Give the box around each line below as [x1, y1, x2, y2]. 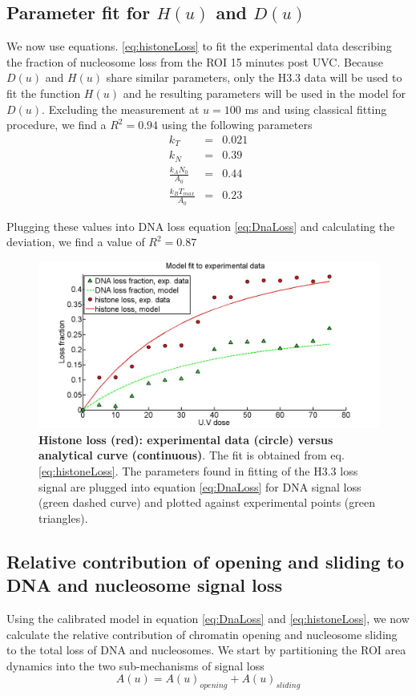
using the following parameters [161, 116, 313, 133]
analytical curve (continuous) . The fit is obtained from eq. [38, 447, 345, 463]
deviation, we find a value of [6, 233, 145, 250]
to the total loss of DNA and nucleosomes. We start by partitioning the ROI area [6, 641, 406, 658]
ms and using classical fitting [244, 100, 387, 117]
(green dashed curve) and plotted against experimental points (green [38, 494, 376, 511]
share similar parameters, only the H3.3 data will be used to [106, 69, 402, 86]
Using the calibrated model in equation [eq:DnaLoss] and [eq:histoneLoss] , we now [6, 609, 410, 626]
